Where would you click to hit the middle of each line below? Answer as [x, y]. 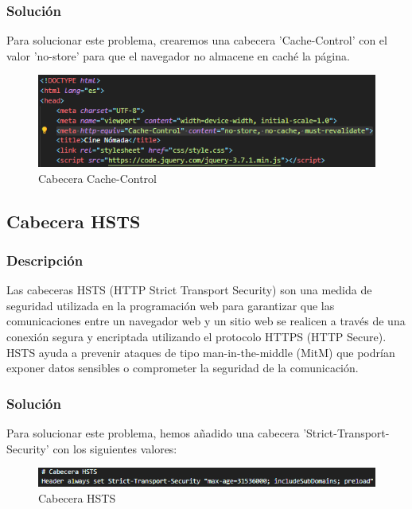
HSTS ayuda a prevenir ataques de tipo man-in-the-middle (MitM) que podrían [201, 352]
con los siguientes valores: [115, 448]
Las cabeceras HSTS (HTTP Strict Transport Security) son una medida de [189, 290]
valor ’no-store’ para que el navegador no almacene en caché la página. [178, 55]
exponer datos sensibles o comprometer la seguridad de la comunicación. [183, 368]
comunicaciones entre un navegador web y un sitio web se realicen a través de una [206, 321]
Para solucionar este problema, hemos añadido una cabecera [153, 433]
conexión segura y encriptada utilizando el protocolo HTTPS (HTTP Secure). [196, 336]
